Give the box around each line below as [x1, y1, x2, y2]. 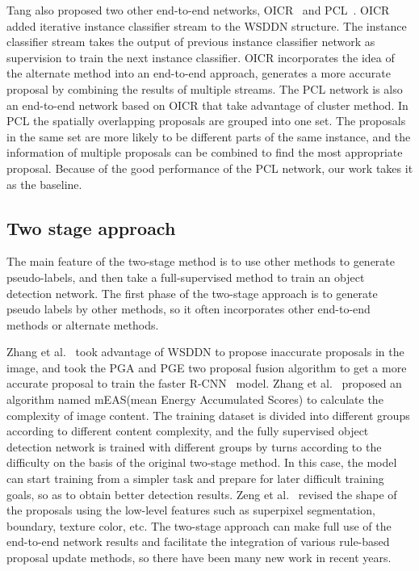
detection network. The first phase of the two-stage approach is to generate [6, 284, 378, 301]
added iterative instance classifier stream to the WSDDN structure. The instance [6, 17, 407, 34]
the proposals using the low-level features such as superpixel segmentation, [6, 502, 375, 519]
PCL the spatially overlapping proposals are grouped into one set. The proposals [6, 112, 406, 129]
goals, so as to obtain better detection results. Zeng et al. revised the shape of [6, 485, 397, 502]
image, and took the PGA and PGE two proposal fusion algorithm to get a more [6, 359, 407, 376]
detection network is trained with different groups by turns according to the [6, 438, 382, 455]
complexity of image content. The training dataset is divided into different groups [6, 406, 410, 423]
